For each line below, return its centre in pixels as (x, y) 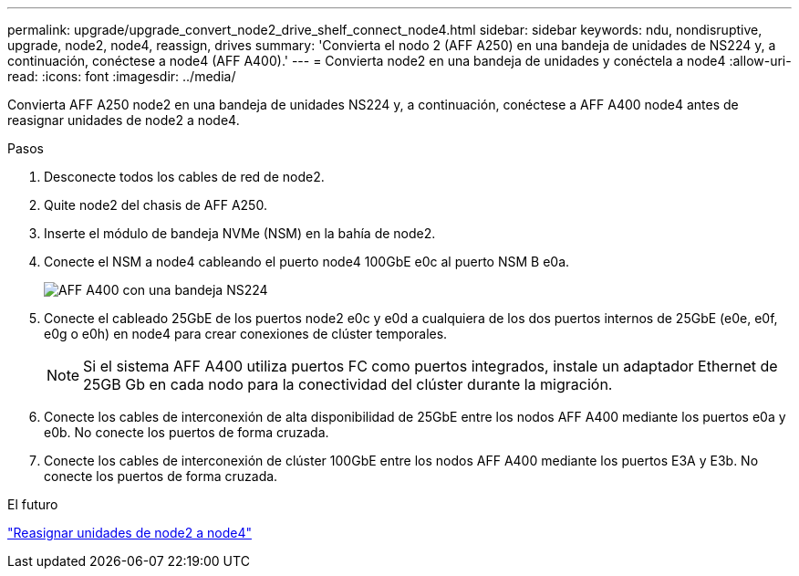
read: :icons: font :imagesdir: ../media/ (122, 76)
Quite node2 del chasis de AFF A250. (156, 205)
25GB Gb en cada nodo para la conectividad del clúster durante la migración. (348, 384)
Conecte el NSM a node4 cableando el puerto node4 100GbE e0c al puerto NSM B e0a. (307, 262)
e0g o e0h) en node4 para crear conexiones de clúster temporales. (246, 334)
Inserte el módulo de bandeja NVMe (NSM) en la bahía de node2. (240, 233)
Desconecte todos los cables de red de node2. (184, 177)
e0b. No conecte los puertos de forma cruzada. (187, 432)
